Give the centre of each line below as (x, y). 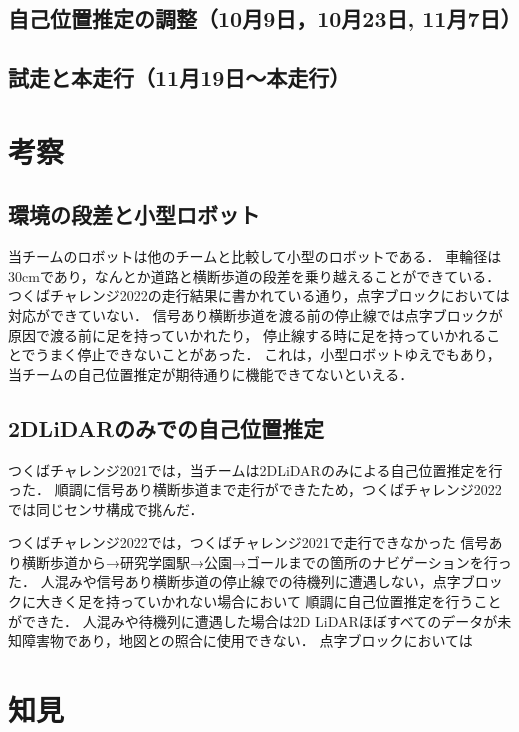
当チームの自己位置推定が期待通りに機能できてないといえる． (211, 373)
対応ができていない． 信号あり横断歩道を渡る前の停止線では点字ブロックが (255, 314)
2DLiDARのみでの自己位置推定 (166, 427)
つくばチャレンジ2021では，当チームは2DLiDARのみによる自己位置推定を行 (255, 469)
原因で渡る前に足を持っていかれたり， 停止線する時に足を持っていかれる (247, 334)
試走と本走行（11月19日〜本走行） (179, 77)
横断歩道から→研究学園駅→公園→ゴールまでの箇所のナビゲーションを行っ (266, 561)
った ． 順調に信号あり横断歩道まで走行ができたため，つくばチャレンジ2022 (255, 489)
